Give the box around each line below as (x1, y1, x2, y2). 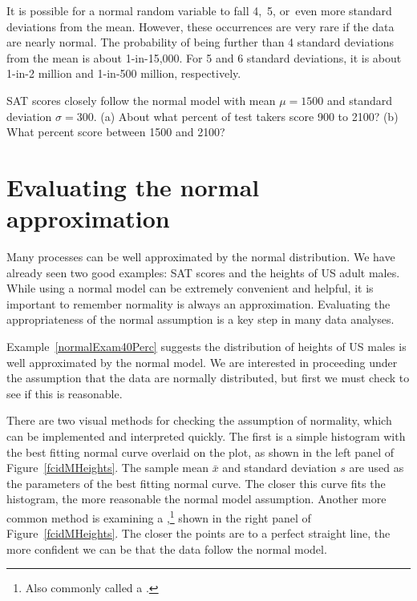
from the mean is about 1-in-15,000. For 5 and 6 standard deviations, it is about (6, 49, 402, 66)
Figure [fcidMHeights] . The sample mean (6, 459, 209, 476)
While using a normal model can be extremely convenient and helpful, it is (6, 280, 374, 296)
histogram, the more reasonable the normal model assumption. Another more (6, 490, 387, 507)
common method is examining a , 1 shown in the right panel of (6, 506, 311, 526)
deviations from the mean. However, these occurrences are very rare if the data (6, 18, 395, 34)
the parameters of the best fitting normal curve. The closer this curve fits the (6, 474, 386, 491)
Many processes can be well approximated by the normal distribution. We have (6, 248, 395, 265)
